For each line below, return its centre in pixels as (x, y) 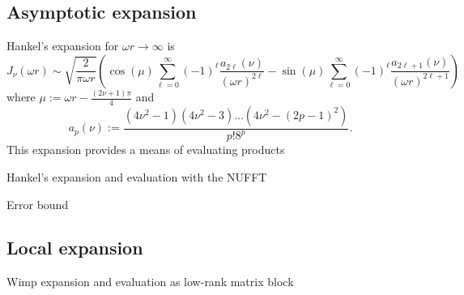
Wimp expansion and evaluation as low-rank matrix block (150, 282)
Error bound (38, 204)
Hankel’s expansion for (63, 46)
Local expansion (75, 248)
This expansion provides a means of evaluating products (146, 150)
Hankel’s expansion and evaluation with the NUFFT (137, 176)
